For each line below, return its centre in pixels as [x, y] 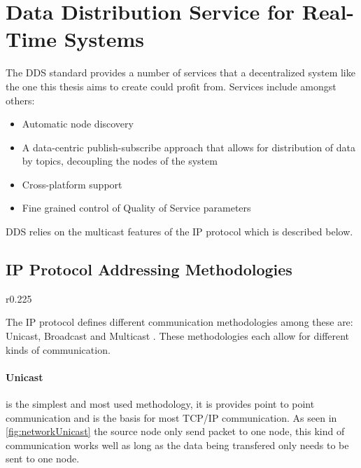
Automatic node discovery [78, 124]
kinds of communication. [58, 349]
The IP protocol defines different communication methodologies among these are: [179, 322]
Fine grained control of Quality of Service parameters [136, 208]
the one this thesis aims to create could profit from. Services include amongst [171, 86]
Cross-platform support [72, 184]
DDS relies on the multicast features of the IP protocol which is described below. [179, 232]
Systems [104, 39]
